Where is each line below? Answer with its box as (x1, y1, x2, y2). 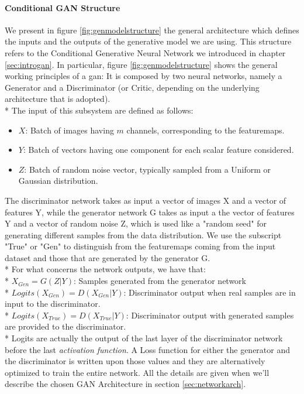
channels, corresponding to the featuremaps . (126, 124, 285, 136)
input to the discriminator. (5, 297, 101, 310)
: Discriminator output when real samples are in (123, 286, 296, 298)
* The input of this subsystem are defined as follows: (5, 104, 194, 116)
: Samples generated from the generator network (73, 275, 247, 287)
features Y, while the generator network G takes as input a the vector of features (5, 205, 295, 218)
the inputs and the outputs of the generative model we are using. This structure (5, 35, 292, 47)
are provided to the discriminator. (5, 320, 126, 333)
